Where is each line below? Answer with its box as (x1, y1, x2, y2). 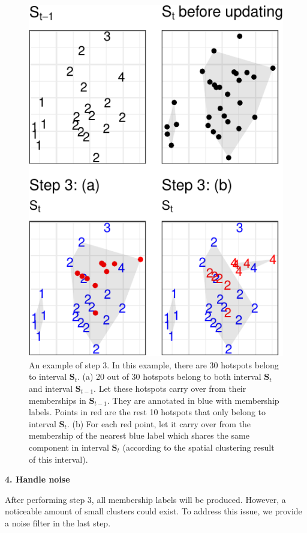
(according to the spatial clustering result (122, 440, 275, 453)
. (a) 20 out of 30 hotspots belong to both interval (77, 370, 261, 383)
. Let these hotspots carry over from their (94, 382, 246, 394)
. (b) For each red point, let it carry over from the (67, 417, 251, 430)
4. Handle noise (5, 473, 70, 486)
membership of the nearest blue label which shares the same (29, 429, 249, 442)
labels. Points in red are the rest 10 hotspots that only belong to (29, 406, 266, 418)
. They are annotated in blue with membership (107, 394, 279, 406)
